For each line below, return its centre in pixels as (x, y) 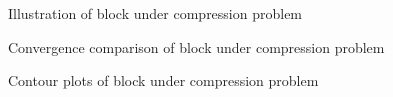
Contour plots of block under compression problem (163, 80)
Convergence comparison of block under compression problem (196, 46)
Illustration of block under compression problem (155, 13)
